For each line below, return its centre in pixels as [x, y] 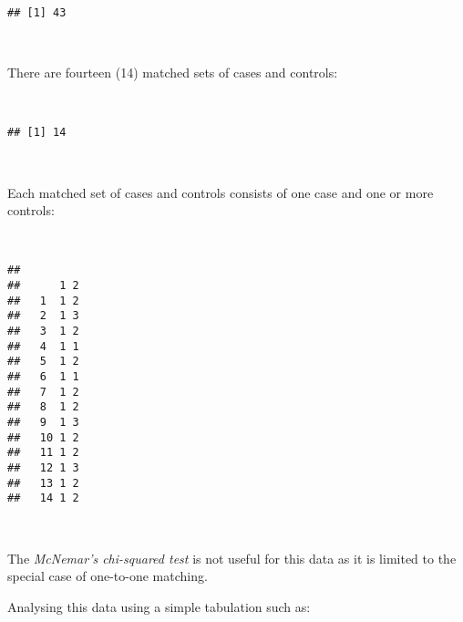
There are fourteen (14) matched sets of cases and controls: [173, 73]
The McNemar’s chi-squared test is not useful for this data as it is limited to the [232, 558]
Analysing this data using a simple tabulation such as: [159, 606]
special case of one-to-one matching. [108, 576]
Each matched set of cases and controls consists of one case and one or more [221, 192]
